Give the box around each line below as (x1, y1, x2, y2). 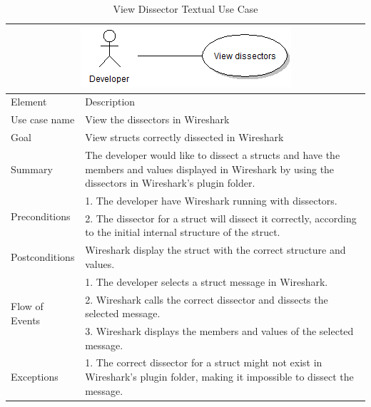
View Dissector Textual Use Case (113, 1, 258, 16)
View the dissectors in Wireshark (85, 112, 230, 127)
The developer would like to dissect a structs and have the (85, 147, 340, 162)
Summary (11, 161, 53, 176)
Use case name (11, 112, 75, 127)
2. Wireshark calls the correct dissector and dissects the (85, 292, 328, 306)
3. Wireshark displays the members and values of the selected (85, 324, 354, 338)
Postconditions (11, 249, 75, 264)
